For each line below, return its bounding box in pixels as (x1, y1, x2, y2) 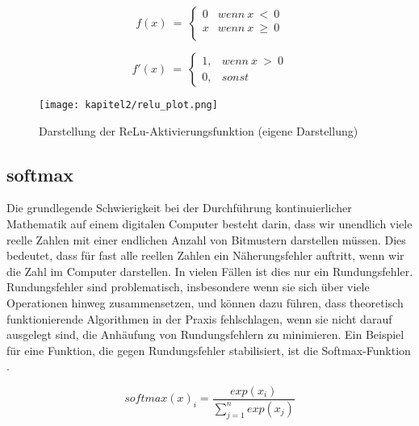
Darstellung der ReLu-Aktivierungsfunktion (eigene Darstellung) (39, 122, 358, 139)
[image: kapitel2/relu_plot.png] (39, 99, 218, 111)
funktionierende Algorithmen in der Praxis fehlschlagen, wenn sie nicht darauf (6, 310, 392, 327)
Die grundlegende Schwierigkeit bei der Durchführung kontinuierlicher (6, 199, 352, 216)
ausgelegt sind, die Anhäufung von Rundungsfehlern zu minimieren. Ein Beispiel (6, 326, 404, 343)
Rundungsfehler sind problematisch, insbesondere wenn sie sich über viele (6, 278, 370, 295)
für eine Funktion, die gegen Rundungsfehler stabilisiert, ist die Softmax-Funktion (6, 341, 411, 358)
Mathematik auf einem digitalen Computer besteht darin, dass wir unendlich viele (6, 215, 413, 232)
